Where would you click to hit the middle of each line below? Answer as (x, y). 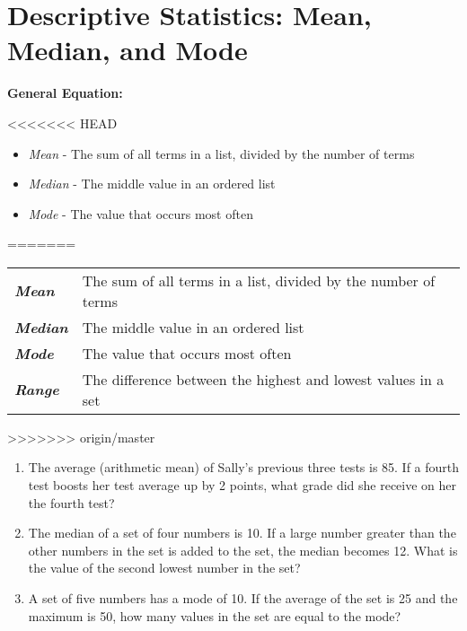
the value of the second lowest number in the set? (164, 568)
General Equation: (65, 93)
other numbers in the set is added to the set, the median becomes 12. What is (243, 550)
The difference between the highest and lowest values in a (263, 379)
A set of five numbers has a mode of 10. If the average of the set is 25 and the (243, 598)
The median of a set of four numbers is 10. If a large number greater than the (242, 533)
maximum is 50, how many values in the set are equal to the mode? (215, 615)
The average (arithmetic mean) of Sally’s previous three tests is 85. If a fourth (244, 467)
